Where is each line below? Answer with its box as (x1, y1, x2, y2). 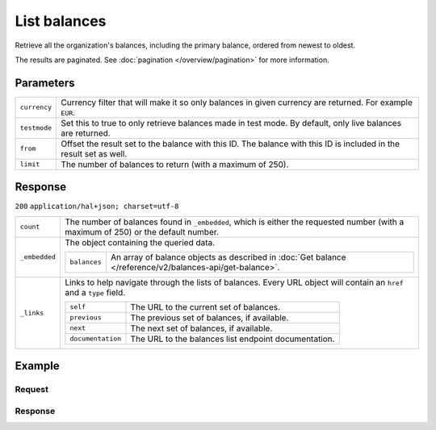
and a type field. (65, 286, 126, 298)
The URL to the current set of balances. (130, 301, 281, 312)
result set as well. (61, 148, 128, 159)
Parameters (15, 76, 75, 90)
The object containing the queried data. (65, 236, 216, 248)
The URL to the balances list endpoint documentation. (130, 333, 335, 344)
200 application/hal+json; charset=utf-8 (15, 202, 179, 211)
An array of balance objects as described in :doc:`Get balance (110, 251, 346, 262)
